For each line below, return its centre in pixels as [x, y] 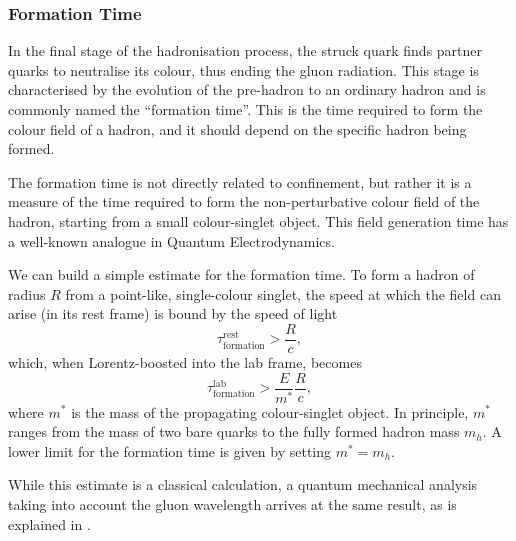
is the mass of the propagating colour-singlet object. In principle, [270, 411]
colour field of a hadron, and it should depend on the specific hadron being [237, 128]
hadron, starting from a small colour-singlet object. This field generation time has [258, 220]
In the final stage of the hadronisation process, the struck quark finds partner [245, 50]
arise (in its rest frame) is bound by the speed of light [173, 313]
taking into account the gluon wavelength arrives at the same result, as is [232, 503]
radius [27, 293]
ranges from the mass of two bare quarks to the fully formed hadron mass [234, 431]
